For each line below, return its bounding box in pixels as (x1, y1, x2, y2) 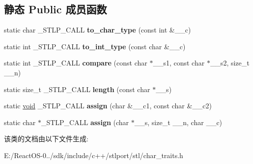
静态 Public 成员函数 (4, 1, 107, 17)
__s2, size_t (210, 58, 250, 68)
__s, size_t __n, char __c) (134, 117, 223, 127)
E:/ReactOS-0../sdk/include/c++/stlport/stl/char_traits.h (4, 150, 183, 160)
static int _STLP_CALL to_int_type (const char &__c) (4, 41, 186, 51)
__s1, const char (153, 58, 205, 68)
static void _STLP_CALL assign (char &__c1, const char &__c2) (4, 100, 212, 111)
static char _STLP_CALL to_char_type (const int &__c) (4, 25, 191, 35)
